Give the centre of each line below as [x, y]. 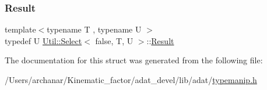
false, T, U [114, 40]
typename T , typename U [94, 29]
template [20, 29]
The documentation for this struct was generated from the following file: [134, 60]
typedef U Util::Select [43, 40]
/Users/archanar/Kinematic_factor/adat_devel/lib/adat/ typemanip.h [131, 80]
